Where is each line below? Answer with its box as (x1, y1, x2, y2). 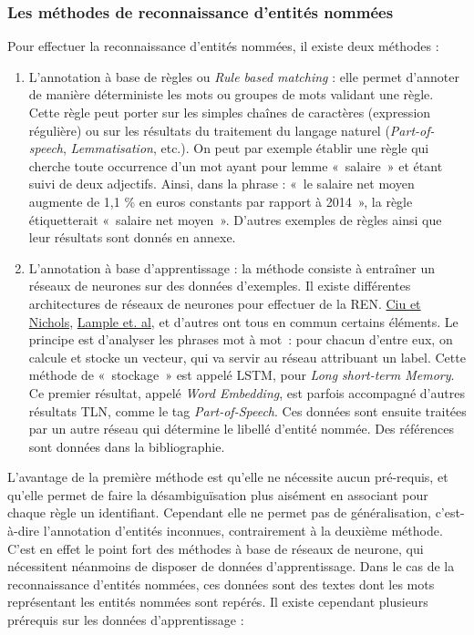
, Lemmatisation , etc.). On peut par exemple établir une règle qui (63, 138, 429, 158)
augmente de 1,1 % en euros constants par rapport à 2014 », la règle (28, 191, 413, 210)
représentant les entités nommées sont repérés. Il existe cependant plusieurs (7, 592, 428, 611)
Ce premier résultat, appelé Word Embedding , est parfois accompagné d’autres (28, 383, 465, 402)
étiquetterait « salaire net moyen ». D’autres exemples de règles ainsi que (28, 210, 442, 229)
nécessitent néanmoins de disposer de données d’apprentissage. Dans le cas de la (7, 557, 455, 576)
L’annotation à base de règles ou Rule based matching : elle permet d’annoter (28, 67, 459, 86)
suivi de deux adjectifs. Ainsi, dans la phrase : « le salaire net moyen (28, 174, 415, 193)
